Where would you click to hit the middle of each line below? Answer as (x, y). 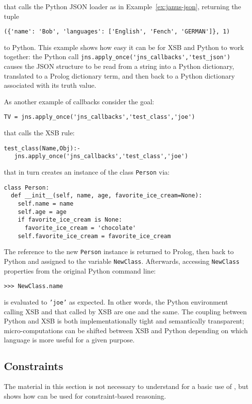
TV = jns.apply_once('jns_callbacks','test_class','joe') (100, 117)
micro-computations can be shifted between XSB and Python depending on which (126, 330)
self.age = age (42, 212)
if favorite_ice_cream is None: (70, 220)
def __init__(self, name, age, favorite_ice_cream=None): (107, 196)
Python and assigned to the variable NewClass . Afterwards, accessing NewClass (122, 261)
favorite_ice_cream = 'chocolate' (80, 228)
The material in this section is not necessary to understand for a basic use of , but (126, 386)
